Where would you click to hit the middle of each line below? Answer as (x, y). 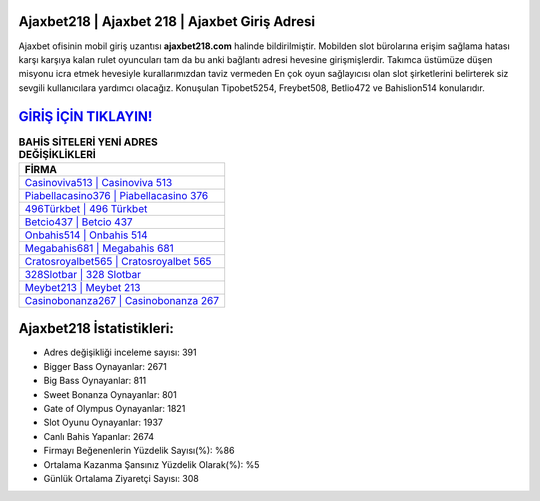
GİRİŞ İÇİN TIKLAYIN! (85, 116)
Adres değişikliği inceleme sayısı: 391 (120, 352)
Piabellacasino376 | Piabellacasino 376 (116, 195)
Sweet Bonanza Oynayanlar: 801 (110, 394)
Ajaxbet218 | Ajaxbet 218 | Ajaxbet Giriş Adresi (166, 21)
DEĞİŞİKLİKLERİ (57, 154)
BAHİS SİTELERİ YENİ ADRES (88, 142)
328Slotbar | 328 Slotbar (83, 274)
